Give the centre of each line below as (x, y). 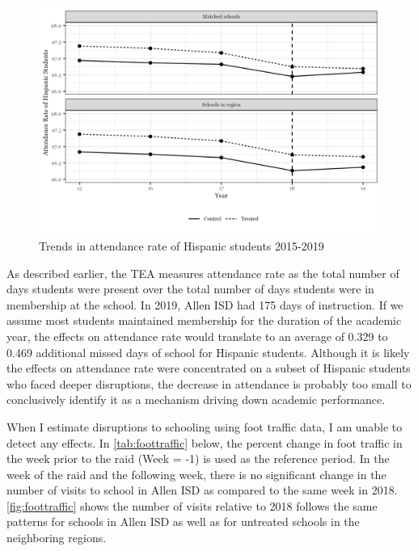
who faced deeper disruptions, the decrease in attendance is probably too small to (209, 383)
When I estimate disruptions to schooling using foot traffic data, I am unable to (205, 426)
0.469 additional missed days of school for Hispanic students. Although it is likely (208, 352)
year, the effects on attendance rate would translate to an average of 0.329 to (197, 336)
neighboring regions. (57, 538)
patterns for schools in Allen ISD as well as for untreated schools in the (183, 522)
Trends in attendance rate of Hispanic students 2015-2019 (182, 245)
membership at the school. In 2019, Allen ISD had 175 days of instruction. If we (205, 304)
